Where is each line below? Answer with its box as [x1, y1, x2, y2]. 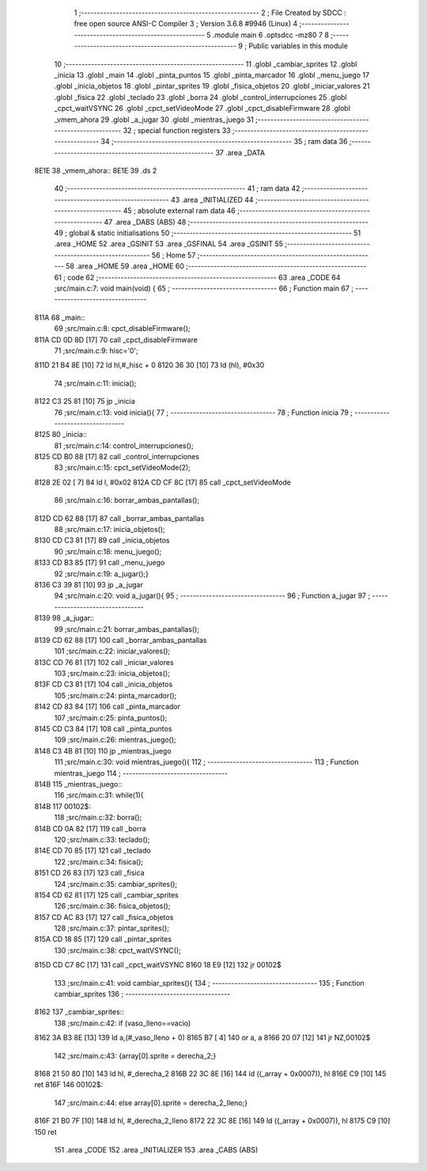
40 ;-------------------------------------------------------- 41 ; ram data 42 [54, 184, 300, 193]
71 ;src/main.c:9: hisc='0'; [54, 345, 138, 355]
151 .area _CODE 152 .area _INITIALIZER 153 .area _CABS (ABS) [54, 1145, 259, 1154]
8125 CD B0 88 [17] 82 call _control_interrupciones [34, 452, 200, 462]
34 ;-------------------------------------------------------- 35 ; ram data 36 [100, 137, 348, 146]
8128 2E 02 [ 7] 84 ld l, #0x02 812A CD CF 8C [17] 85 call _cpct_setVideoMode [34, 477, 292, 487]
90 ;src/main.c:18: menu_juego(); [54, 546, 162, 556]
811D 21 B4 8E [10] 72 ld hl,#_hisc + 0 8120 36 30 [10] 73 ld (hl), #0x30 [34, 360, 265, 370]
